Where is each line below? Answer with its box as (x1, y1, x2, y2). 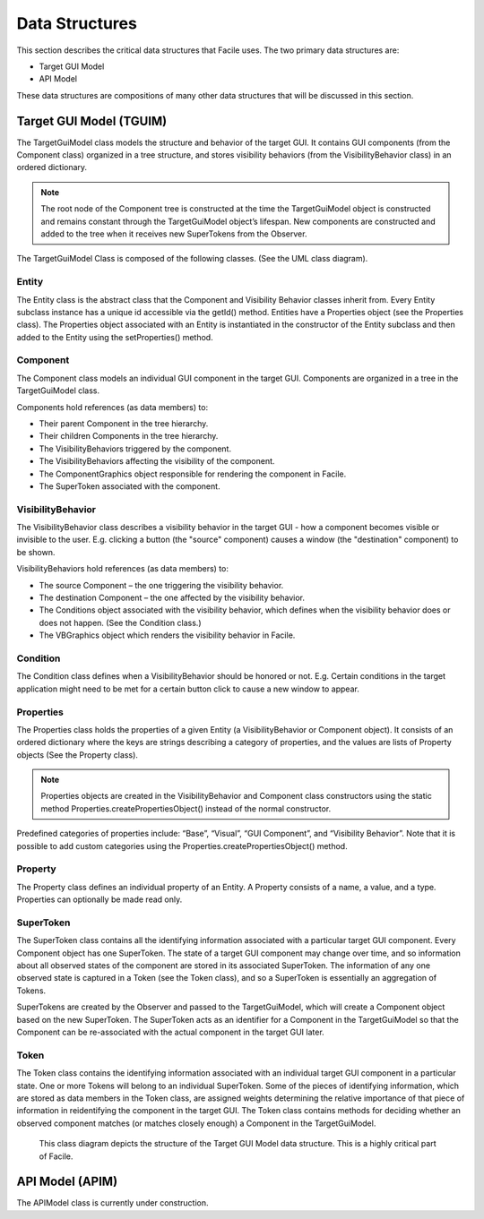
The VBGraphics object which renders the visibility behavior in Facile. (39, 630, 296, 640)
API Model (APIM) (16, 1174, 118, 1189)
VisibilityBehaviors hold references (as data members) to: (16, 563, 229, 574)
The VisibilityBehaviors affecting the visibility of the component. (39, 456, 275, 467)
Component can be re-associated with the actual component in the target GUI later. (16, 1026, 324, 1038)
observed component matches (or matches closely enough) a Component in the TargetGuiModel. (16, 1118, 376, 1129)
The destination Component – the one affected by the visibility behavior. (39, 592, 305, 604)
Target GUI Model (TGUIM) (16, 113, 168, 129)
